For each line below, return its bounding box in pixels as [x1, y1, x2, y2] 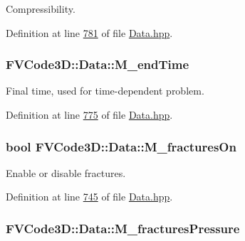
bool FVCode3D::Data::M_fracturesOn [6, 137, 236, 155]
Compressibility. [6, 1, 75, 16]
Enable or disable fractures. [6, 165, 126, 180]
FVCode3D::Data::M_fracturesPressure [6, 219, 240, 237]
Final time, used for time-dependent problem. [6, 83, 204, 98]
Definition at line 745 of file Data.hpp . [6, 189, 173, 204]
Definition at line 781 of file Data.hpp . [6, 25, 173, 40]
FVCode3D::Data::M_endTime [6, 55, 189, 73]
